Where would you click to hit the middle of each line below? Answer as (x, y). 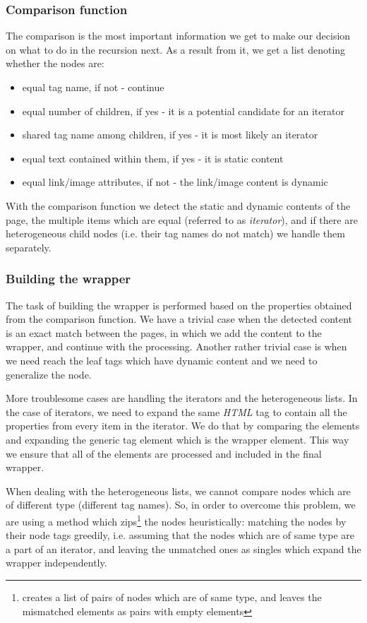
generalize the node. (49, 374)
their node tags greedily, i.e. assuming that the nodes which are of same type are (180, 535)
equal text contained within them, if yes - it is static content (153, 158)
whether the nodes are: (55, 63)
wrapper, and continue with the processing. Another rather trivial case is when (176, 346)
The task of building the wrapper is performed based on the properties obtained (179, 305)
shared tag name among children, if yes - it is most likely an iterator (170, 135)
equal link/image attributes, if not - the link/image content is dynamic (175, 182)
